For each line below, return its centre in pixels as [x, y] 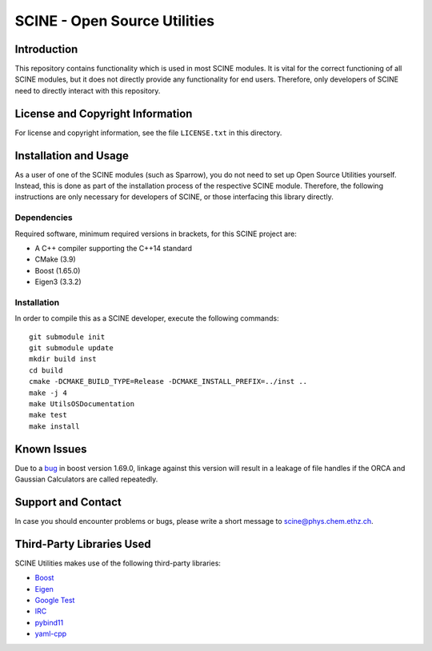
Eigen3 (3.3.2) [58, 282]
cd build [46, 370]
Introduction [46, 49]
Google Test [55, 601]
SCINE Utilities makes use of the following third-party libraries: [118, 563]
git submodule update [71, 348]
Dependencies [44, 218]
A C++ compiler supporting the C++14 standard [113, 248]
